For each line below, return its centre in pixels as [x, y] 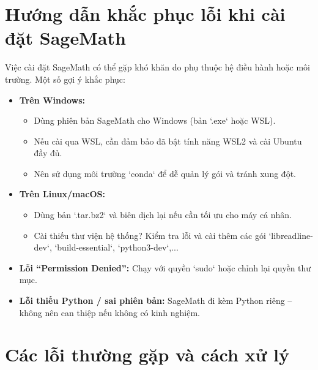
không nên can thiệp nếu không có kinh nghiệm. [109, 312]
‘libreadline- [291, 235]
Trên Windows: [52, 100]
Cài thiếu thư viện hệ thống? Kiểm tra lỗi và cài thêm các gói [150, 235]
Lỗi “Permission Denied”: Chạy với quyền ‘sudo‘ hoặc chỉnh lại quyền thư [165, 267]
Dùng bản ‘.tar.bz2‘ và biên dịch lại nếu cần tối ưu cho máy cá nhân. [163, 215]
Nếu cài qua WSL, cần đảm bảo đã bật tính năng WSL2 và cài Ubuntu [168, 141]
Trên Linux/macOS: [62, 194]
